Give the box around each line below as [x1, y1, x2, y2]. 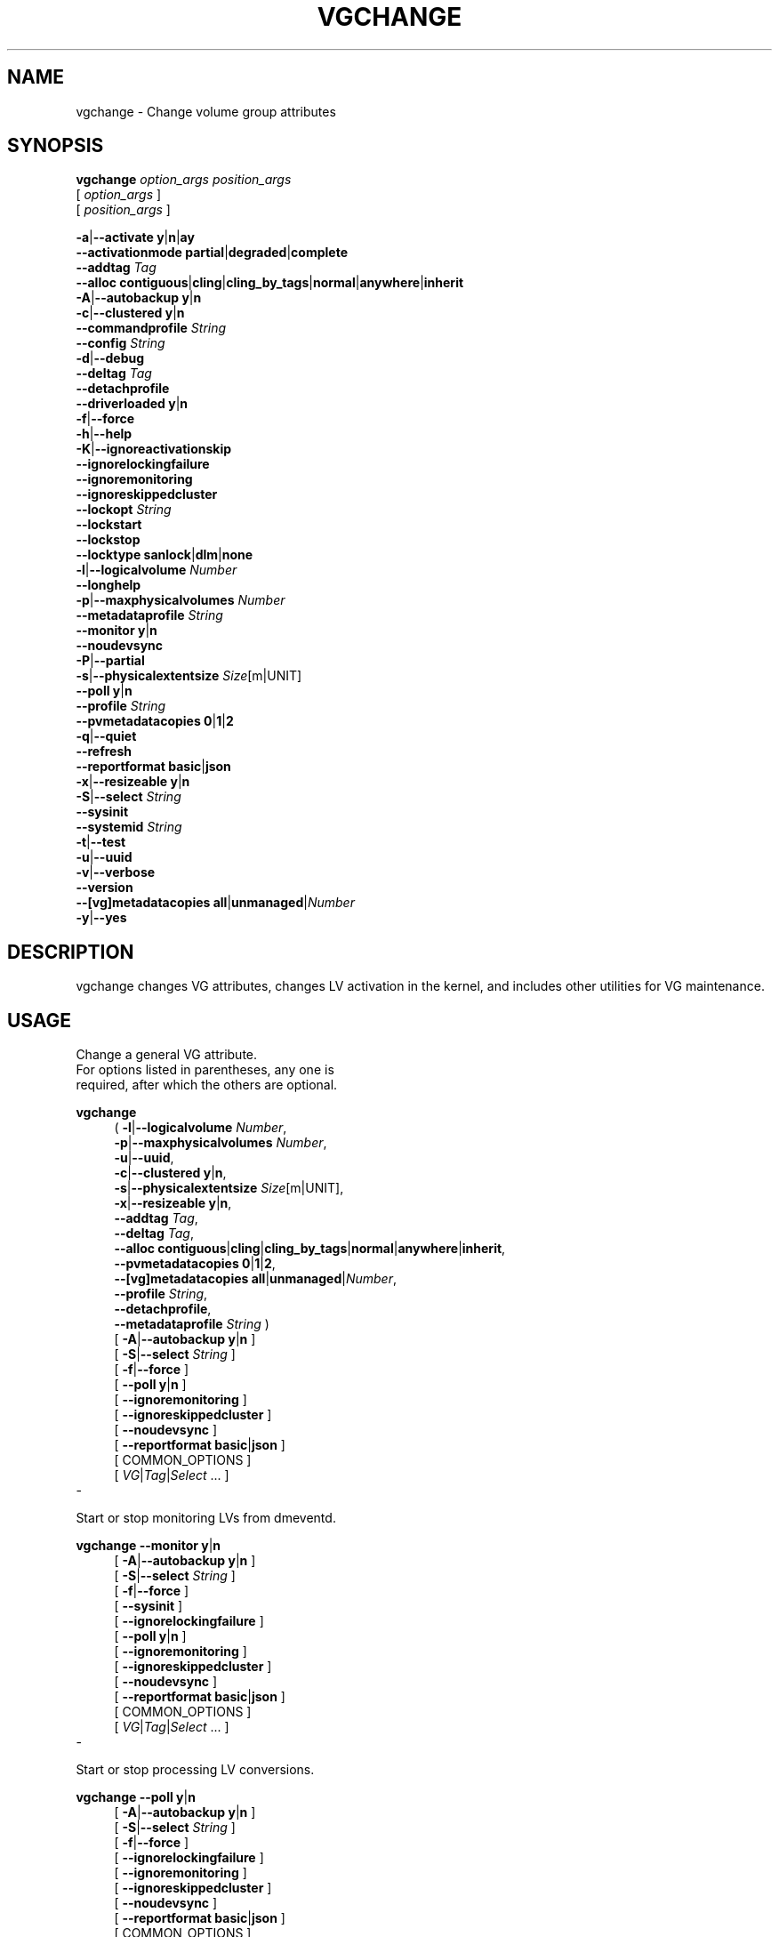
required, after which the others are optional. [76, 1077, 338, 1093]
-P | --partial [76, 653, 145, 669]
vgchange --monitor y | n [76, 1538, 221, 1554]
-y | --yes [76, 910, 127, 926]
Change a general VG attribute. [76, 1047, 258, 1063]
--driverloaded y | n [76, 396, 189, 412]
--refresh [76, 743, 133, 760]
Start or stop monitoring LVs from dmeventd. [76, 1510, 336, 1526]
